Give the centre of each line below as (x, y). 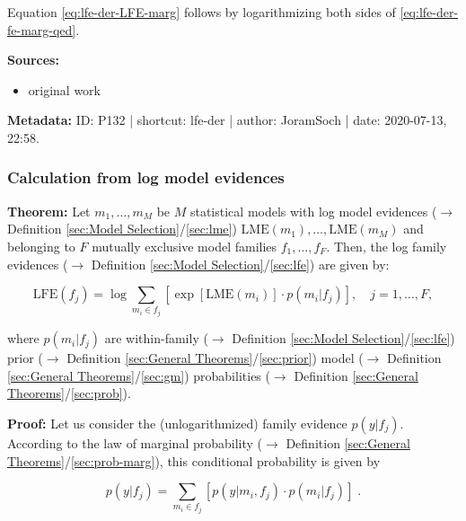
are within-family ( (156, 338)
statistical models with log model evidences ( (313, 211)
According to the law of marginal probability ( (135, 442)
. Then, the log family (387, 246)
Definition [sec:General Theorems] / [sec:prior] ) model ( (215, 358)
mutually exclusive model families (185, 246)
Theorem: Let (49, 211)
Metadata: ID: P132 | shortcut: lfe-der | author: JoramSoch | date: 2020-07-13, (227, 120)
